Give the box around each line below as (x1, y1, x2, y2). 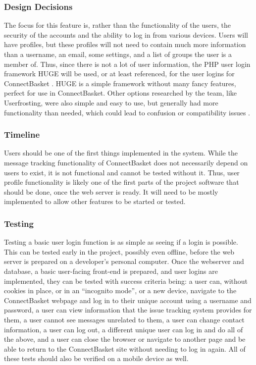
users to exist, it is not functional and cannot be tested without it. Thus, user (4, 167, 240, 177)
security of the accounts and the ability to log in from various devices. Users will (4, 29, 248, 40)
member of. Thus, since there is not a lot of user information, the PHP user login (4, 58, 251, 69)
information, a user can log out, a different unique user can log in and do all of (4, 324, 243, 334)
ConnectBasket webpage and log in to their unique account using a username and (4, 295, 252, 305)
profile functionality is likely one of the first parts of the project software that (4, 177, 239, 187)
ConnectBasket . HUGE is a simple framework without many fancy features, (4, 78, 236, 88)
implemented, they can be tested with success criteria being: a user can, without (4, 275, 248, 286)
